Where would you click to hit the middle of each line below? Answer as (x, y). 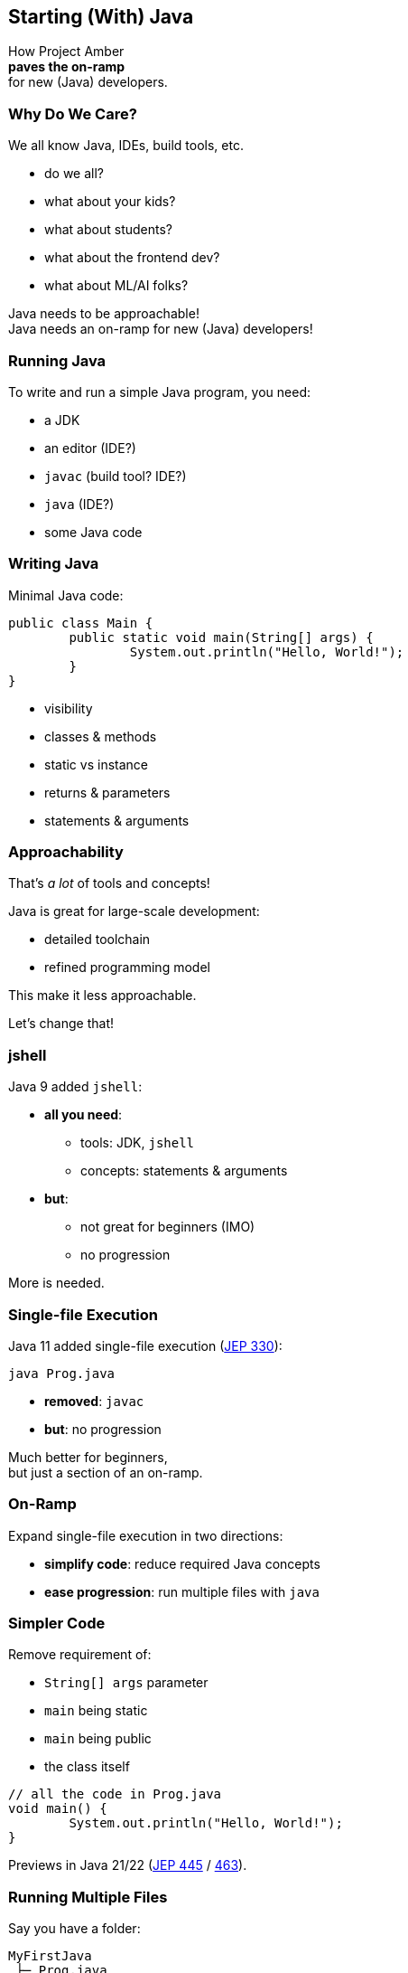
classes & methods (101, 736)
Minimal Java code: (66, 595)
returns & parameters (107, 792)
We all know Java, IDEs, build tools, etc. (126, 146)
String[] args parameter (126, 1683)
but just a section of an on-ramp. (106, 1472)
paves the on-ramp (67, 67)
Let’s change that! (61, 1024)
